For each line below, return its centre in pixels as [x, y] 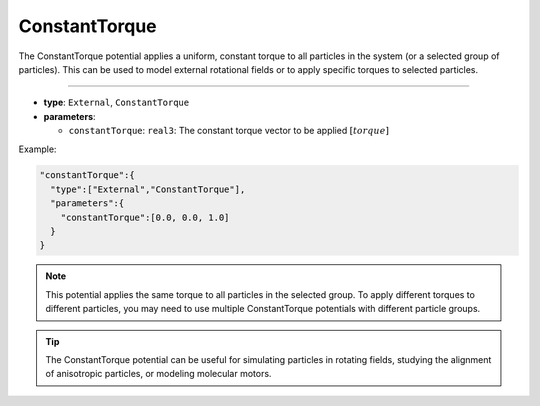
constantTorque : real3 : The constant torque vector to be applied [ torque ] [229, 131]
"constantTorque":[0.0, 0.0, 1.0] [145, 217]
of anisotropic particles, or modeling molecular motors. [158, 374]
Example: [37, 149]
